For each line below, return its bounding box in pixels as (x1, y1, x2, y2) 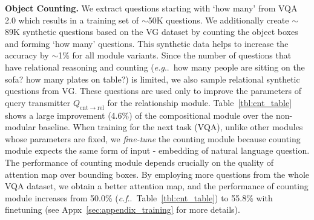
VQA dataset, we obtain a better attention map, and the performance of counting (5, 180, 309, 192)
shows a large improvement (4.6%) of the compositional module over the (5, 108, 273, 121)
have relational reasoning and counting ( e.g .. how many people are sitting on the (5, 60, 305, 73)
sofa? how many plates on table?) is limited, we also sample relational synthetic (5, 72, 300, 85)
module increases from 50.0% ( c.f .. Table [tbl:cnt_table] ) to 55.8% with (5, 191, 273, 204)
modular (5, 121, 36, 133)
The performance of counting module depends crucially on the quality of (5, 156, 273, 168)
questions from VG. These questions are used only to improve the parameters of (5, 84, 302, 97)
